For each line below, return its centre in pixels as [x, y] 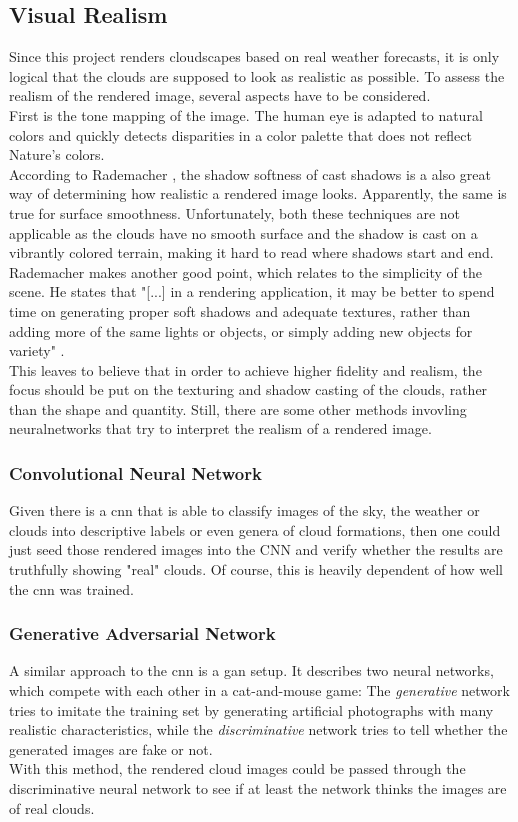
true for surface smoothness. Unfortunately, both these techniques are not [235, 212]
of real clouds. [52, 807]
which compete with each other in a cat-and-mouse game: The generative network [259, 690]
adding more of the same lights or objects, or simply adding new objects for [241, 330]
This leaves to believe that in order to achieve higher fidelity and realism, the [245, 369]
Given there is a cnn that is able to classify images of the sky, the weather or [244, 510]
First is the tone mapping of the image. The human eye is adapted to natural [246, 114]
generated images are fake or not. [111, 748]
